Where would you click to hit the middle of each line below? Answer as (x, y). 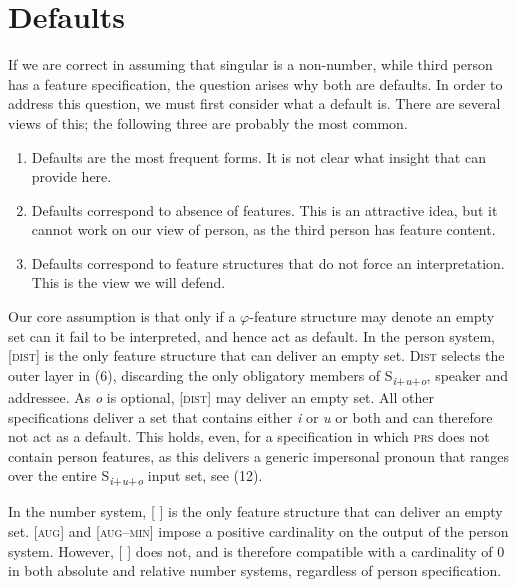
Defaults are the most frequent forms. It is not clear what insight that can (258, 156)
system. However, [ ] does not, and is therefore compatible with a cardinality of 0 (256, 550)
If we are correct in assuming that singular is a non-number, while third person (250, 64)
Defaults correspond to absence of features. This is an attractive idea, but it (264, 209)
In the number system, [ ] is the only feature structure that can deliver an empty (255, 511)
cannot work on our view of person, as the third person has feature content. (263, 229)
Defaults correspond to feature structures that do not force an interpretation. (268, 262)
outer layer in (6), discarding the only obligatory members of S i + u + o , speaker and (258, 376)
